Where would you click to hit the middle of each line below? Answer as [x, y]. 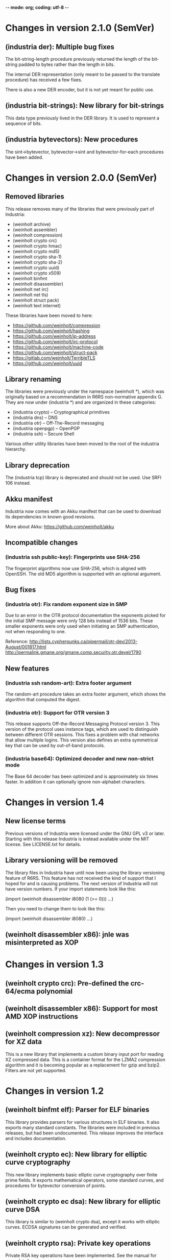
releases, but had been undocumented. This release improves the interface [84, 1133]
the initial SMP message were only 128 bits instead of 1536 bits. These [79, 621]
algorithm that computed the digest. [43, 700]
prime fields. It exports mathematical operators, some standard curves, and [85, 1180]
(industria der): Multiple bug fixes [60, 47]
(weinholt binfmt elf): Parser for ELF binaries [77, 1110]
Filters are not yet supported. [36, 1070]
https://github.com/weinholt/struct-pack [55, 352]
